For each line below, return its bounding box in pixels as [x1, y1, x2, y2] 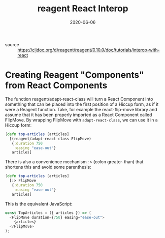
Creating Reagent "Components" [5, 69, 144, 81]
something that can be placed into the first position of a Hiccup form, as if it [5, 101, 159, 107]
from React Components [5, 80, 107, 91]
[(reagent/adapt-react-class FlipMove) [9, 136, 92, 141]
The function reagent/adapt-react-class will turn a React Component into [5, 96, 154, 102]
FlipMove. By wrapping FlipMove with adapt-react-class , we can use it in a [5, 117, 158, 123]
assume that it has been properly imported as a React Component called [5, 112, 152, 118]
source [5, 41, 20, 47]
